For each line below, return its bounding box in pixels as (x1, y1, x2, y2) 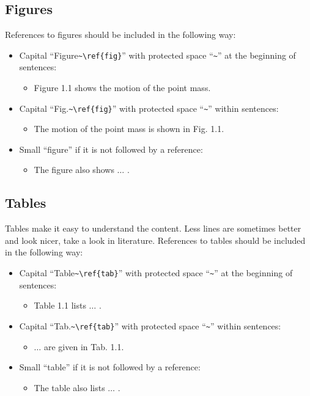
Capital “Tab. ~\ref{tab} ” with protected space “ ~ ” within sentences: (19, 319, 281, 332)
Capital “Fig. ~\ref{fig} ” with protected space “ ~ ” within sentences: (19, 101, 279, 114)
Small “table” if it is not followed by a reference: (19, 361, 201, 373)
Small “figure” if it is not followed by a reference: (19, 142, 203, 155)
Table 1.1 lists (34, 299, 86, 312)
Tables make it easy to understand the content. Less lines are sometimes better (5, 222, 301, 235)
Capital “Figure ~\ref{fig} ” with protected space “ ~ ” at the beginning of (19, 48, 296, 61)
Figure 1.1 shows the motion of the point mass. (34, 81, 211, 94)
